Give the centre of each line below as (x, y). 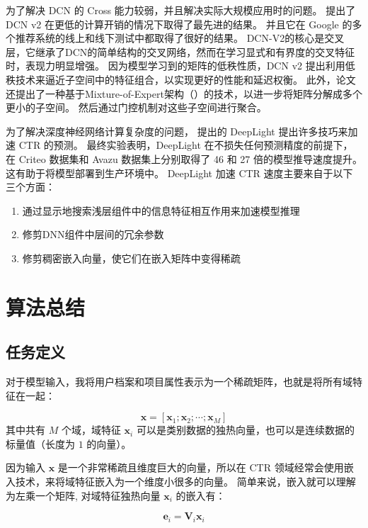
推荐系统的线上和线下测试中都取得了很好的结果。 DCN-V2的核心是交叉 (180, 38)
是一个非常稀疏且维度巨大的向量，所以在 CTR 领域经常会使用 (201, 467)
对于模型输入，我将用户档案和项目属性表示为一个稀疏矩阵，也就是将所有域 (179, 382)
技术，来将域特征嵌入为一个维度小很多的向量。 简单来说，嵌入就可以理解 (185, 482)
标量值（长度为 (40, 443)
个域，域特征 (91, 430)
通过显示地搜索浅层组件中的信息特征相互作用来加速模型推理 (161, 210)
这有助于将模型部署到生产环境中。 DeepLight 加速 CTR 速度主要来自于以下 (179, 173)
